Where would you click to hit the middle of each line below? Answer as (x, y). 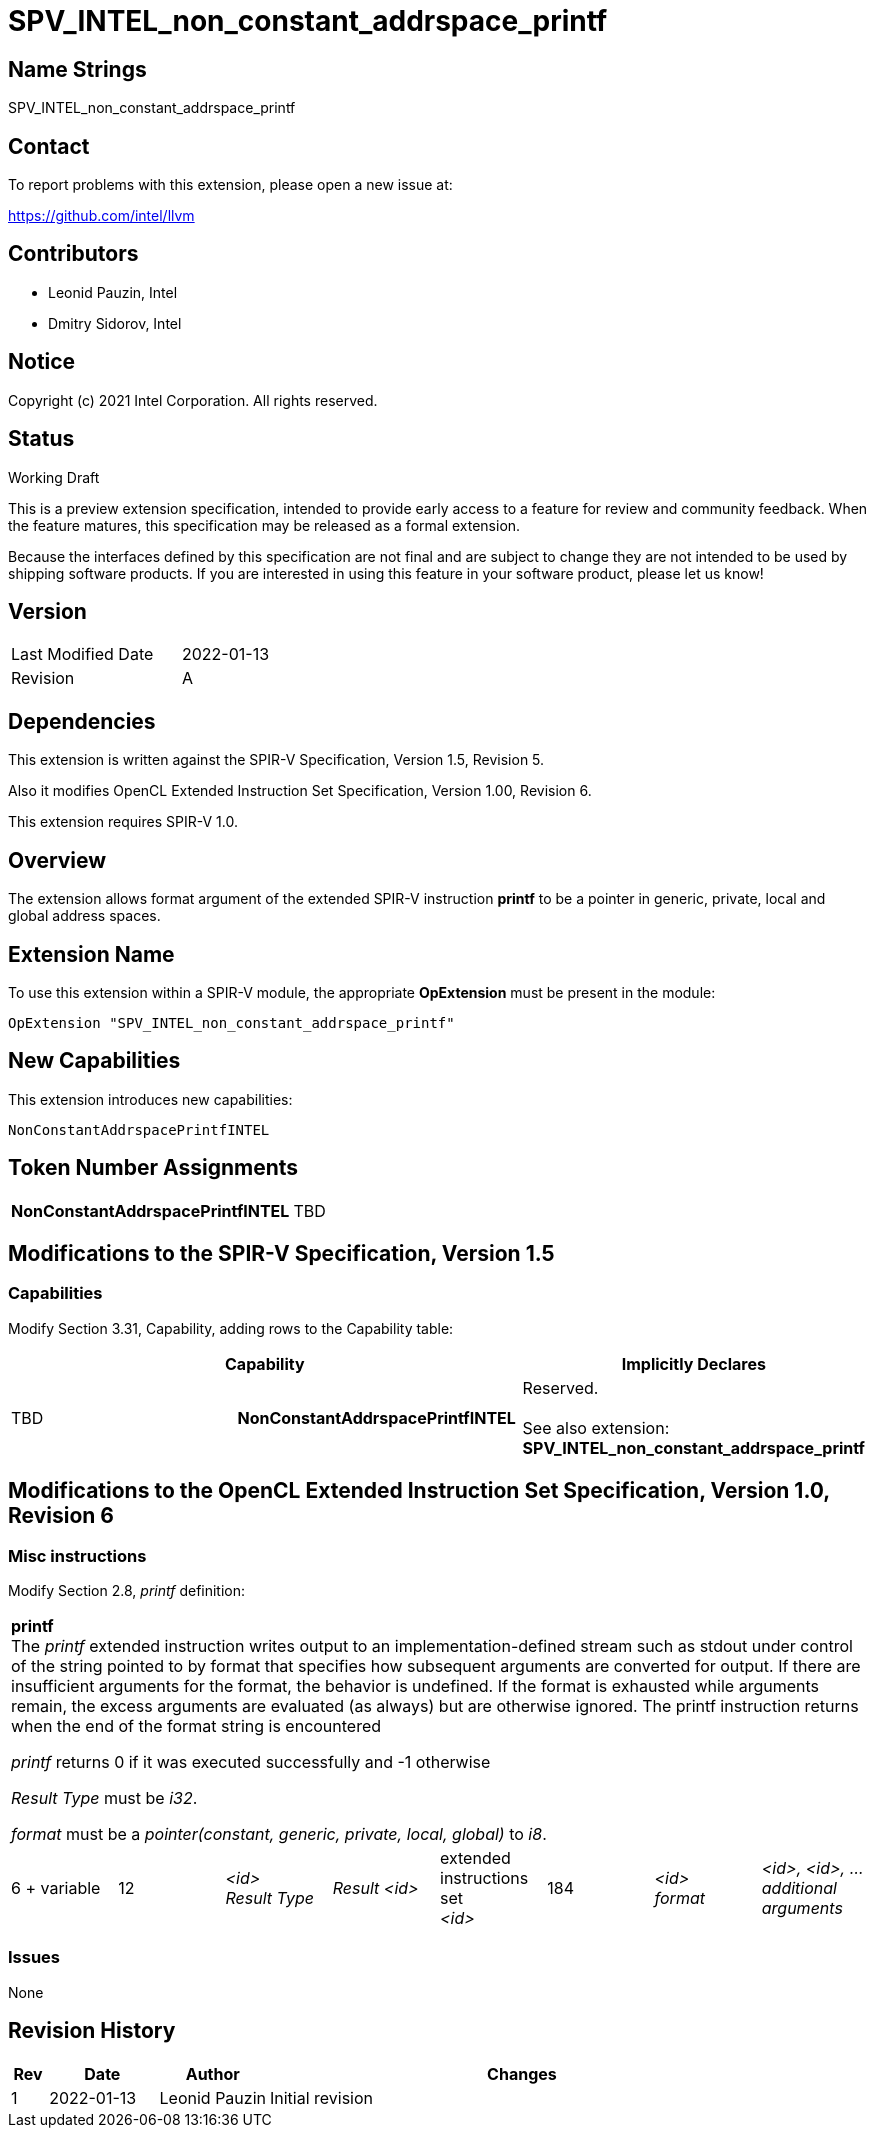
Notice (42, 362)
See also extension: (596, 1427)
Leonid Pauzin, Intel (113, 292)
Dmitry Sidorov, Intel (115, 323)
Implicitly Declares (693, 1363)
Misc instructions (77, 1555)
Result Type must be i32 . (104, 1798)
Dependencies (82, 721)
